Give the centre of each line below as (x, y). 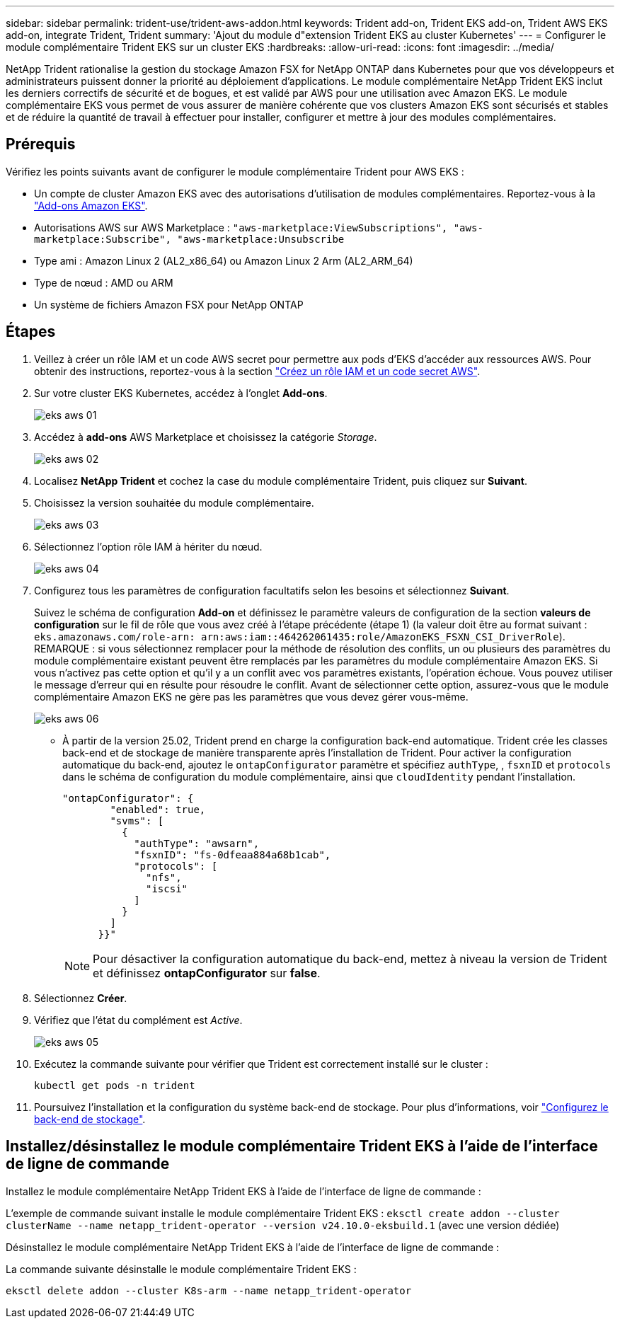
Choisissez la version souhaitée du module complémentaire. (174, 502)
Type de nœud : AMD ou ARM (104, 282)
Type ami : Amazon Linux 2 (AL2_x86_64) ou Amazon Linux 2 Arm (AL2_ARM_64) (224, 260)
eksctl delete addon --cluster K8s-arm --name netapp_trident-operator (209, 1290)
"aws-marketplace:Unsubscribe (261, 239)
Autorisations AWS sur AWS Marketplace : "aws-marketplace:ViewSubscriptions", (241, 227)
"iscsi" (167, 888)
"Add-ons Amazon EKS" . (91, 205)
